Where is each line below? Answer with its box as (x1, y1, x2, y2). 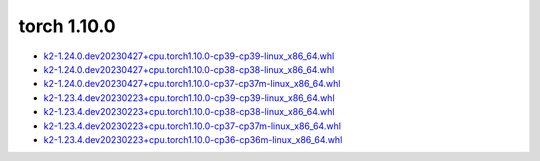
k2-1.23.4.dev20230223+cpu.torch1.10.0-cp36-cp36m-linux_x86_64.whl (43, 133, 343, 145)
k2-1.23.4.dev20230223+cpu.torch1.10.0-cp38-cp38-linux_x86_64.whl (43, 106, 335, 118)
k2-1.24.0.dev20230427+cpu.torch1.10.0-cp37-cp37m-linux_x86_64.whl (43, 78, 341, 90)
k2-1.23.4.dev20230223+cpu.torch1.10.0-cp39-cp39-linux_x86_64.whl (43, 91, 335, 104)
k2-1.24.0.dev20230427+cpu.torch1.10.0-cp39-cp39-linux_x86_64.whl (43, 50, 335, 62)
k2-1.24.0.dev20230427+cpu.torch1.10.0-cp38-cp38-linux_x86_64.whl (43, 63, 335, 75)
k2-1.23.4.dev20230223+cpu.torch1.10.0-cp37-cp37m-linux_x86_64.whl (43, 120, 342, 132)
